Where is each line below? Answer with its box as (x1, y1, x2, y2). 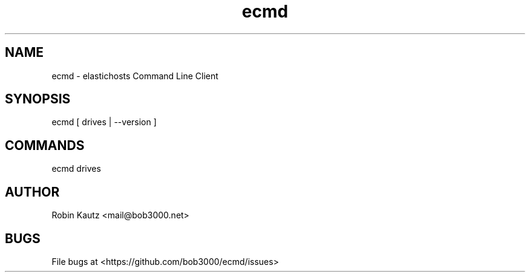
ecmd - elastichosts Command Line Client (51, 70, 218, 81)
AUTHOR (5, 184, 60, 200)
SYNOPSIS (5, 91, 71, 107)
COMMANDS (5, 137, 85, 153)
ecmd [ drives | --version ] (51, 117, 157, 128)
